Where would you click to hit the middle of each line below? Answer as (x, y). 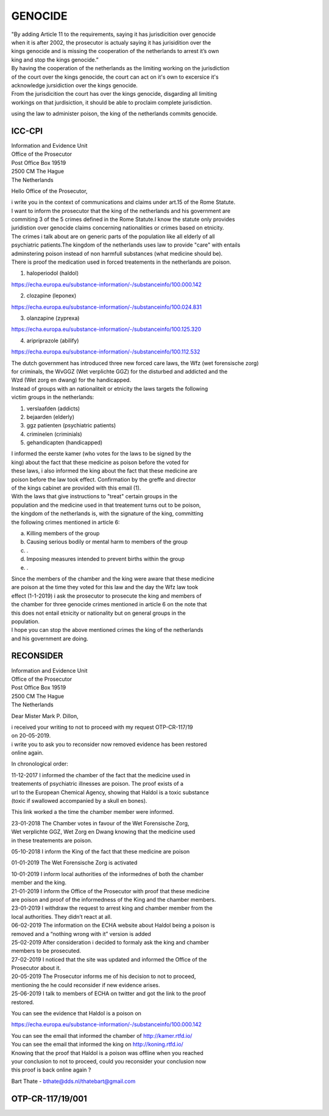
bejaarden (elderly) (50, 417)
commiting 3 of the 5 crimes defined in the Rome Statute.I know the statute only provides (123, 219)
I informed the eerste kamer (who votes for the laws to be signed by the (101, 454)
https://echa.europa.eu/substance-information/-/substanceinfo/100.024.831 (107, 307)
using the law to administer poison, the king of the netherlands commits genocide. (114, 114)
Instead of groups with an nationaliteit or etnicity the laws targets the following (110, 388)
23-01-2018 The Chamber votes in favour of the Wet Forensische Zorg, (100, 823)
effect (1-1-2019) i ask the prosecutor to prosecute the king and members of (107, 596)
